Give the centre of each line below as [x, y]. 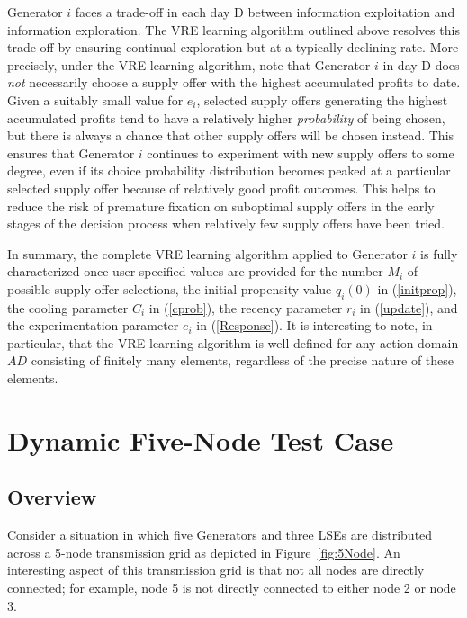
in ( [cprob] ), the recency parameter [246, 307]
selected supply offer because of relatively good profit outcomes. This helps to [221, 188]
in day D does [421, 64]
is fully [439, 253]
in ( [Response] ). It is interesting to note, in [314, 325]
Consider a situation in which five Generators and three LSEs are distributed [220, 535]
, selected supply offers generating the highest [322, 99]
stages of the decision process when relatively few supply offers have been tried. [226, 224]
